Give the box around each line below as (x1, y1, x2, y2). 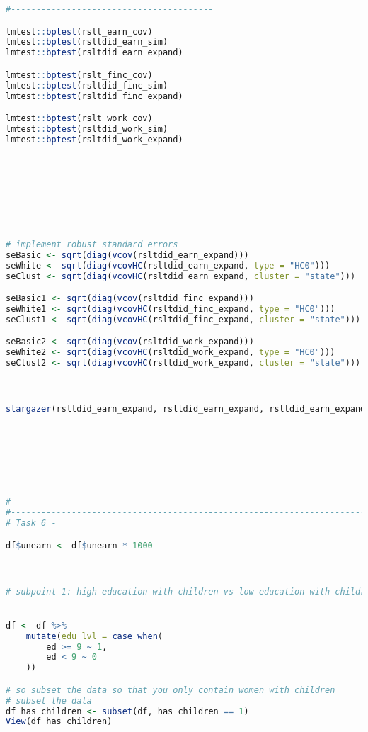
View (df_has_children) (6, 716, 113, 727)
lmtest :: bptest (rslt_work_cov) (6, 113, 153, 124)
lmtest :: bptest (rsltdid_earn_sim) (6, 37, 168, 47)
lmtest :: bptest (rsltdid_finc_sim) (6, 80, 168, 91)
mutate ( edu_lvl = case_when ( (25, 631, 163, 641)
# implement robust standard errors (6, 239, 178, 249)
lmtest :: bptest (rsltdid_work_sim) (6, 123, 168, 134)
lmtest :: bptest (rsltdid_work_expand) (6, 134, 183, 145)
